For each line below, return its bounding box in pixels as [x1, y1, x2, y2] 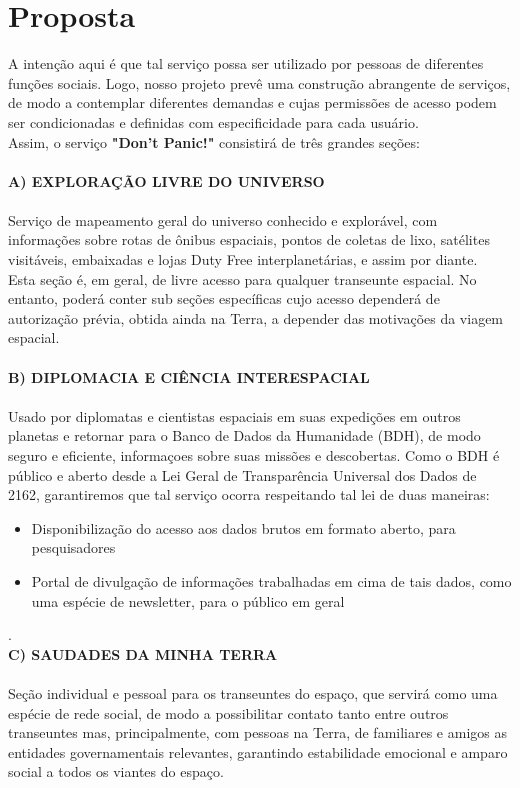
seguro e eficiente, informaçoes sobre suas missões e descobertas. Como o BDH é [8, 445, 500, 465]
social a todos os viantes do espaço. [8, 761, 224, 782]
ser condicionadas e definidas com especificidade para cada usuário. [8, 111, 419, 132]
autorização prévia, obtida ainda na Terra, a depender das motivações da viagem [8, 307, 504, 328]
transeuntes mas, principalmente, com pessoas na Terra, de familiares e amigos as [8, 722, 507, 743]
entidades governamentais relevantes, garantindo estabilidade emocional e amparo [8, 741, 508, 762]
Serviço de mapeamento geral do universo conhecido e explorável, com [8, 209, 438, 230]
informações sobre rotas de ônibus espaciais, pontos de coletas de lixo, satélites [8, 229, 490, 250]
